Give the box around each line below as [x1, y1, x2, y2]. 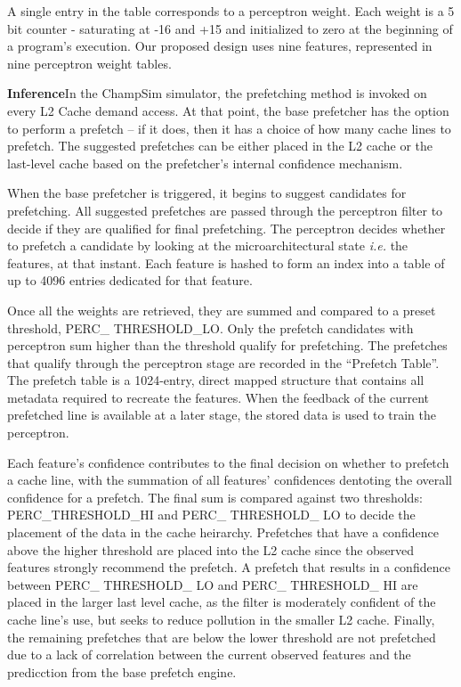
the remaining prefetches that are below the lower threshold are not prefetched [7, 627, 436, 646]
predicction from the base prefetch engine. [7, 662, 237, 681]
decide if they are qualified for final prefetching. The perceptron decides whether [7, 218, 446, 237]
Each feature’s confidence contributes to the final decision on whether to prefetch [7, 453, 449, 471]
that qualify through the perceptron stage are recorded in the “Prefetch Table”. [7, 353, 440, 372]
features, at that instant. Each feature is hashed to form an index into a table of [7, 253, 445, 272]
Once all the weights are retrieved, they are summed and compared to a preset [7, 300, 436, 319]
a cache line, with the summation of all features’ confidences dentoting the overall [7, 470, 453, 489]
